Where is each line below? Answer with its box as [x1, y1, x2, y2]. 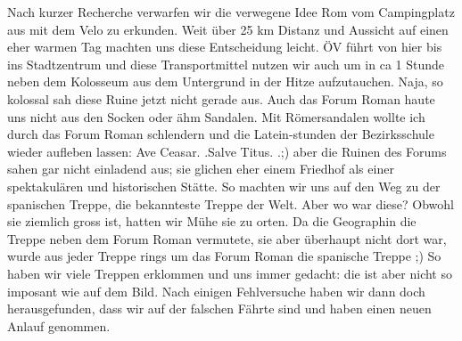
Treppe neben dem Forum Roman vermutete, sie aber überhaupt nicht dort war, [7, 229, 447, 248]
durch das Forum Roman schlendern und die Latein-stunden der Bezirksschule [7, 125, 434, 143]
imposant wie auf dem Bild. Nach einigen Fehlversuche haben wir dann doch [7, 281, 425, 300]
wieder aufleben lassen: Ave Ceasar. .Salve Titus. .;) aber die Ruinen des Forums [7, 142, 447, 160]
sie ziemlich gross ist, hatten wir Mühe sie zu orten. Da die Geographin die [7, 212, 417, 231]
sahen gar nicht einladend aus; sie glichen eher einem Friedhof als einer [7, 159, 394, 178]
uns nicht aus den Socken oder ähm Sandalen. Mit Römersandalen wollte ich [7, 107, 425, 126]
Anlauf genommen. [7, 316, 111, 335]
